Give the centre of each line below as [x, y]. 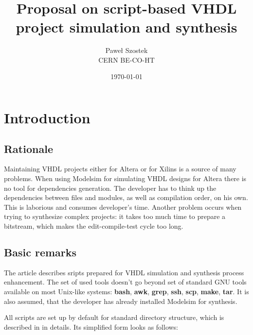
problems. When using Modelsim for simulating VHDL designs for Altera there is [125, 178]
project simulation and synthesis [126, 27]
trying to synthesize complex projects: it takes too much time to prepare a [115, 216]
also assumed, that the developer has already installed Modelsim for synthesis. [121, 301]
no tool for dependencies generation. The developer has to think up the [110, 188]
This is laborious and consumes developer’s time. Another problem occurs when [123, 207]
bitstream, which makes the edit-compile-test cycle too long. [94, 226]
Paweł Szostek [126, 50]
